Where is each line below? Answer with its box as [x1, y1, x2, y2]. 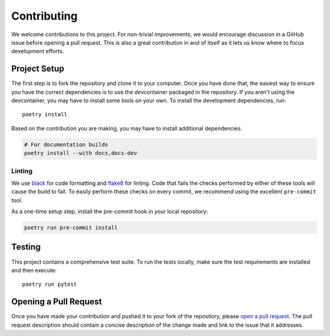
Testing [11, 242, 41, 252]
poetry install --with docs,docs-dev [24, 150, 137, 157]
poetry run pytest [22, 281, 78, 288]
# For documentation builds [24, 141, 108, 148]
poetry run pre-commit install [24, 224, 119, 231]
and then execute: [11, 266, 57, 274]
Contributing [11, 9, 78, 23]
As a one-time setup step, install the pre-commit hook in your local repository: [11, 208, 208, 215]
